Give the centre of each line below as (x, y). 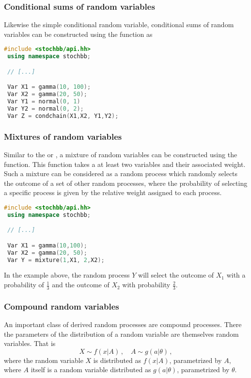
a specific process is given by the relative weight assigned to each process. (113, 192)
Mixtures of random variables (63, 136)
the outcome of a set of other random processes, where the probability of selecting (126, 183)
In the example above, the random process (67, 275)
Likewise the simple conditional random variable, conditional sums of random (119, 25)
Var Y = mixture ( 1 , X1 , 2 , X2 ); (56, 260)
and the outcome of (81, 285)
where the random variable (44, 360)
